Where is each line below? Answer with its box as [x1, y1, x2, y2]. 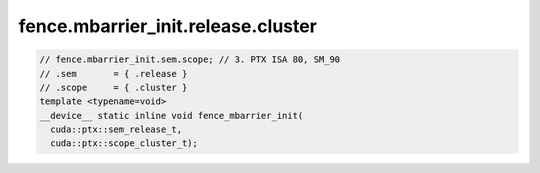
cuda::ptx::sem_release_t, [50, 124, 183, 135]
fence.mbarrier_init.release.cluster [18, 15, 317, 37]
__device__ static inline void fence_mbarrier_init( [39, 110, 304, 121]
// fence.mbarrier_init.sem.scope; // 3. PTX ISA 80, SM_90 [39, 54, 341, 65]
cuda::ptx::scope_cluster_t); [50, 138, 199, 149]
